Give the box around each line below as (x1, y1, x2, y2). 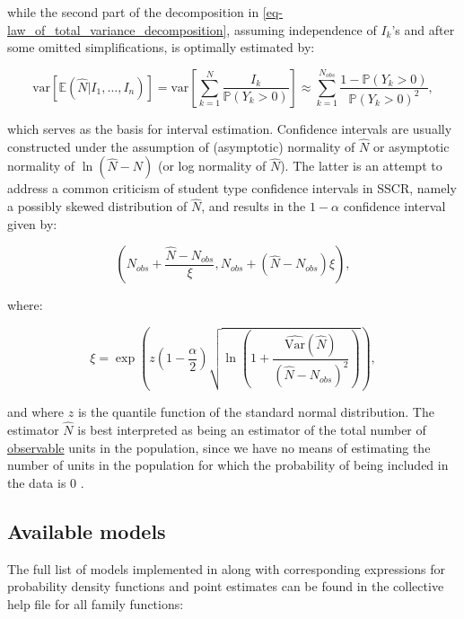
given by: (7, 214, 57, 233)
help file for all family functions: (7, 594, 184, 613)
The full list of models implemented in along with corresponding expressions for (7, 559, 445, 578)
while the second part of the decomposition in (7, 3, 259, 21)
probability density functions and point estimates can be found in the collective (7, 577, 444, 596)
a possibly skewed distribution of (7, 197, 188, 216)
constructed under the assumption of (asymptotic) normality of (7, 137, 355, 155)
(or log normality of (157, 156, 267, 175)
